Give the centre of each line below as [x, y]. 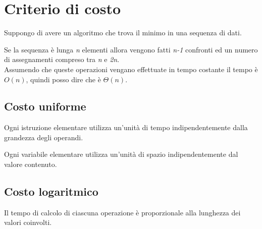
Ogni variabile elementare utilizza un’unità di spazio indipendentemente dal [121, 154]
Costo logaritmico [51, 191]
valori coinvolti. [28, 222]
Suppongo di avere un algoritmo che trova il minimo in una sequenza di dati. [123, 33]
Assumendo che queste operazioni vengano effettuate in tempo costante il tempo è [131, 69]
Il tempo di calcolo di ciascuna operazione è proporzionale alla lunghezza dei [122, 212]
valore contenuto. [31, 164]
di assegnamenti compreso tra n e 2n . [62, 59]
